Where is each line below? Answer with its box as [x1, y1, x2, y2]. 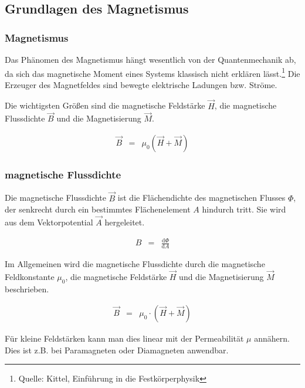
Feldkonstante [5, 270, 55, 282]
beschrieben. [5, 282, 49, 295]
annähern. [254, 332, 290, 345]
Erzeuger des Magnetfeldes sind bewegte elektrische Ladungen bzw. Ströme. [5, 78, 277, 90]
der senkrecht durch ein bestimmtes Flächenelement [5, 203, 191, 215]
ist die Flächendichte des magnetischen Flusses [117, 191, 286, 204]
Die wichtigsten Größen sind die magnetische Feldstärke [5, 99, 205, 112]
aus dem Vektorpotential [5, 215, 93, 228]
